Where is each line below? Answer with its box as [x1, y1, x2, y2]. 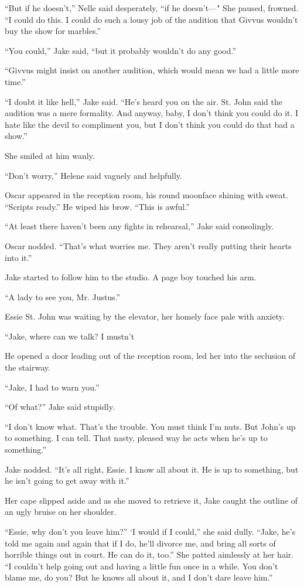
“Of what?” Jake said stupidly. [5, 401, 115, 413]
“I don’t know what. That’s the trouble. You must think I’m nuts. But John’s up [5, 420, 296, 432]
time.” [5, 75, 26, 87]
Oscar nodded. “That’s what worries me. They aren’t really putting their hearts [5, 239, 292, 252]
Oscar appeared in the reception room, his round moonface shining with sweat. [5, 189, 288, 201]
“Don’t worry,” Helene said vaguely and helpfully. [5, 169, 182, 181]
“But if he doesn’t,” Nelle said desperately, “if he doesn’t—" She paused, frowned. [5, 2, 299, 13]
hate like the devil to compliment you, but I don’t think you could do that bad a [5, 118, 295, 130]
